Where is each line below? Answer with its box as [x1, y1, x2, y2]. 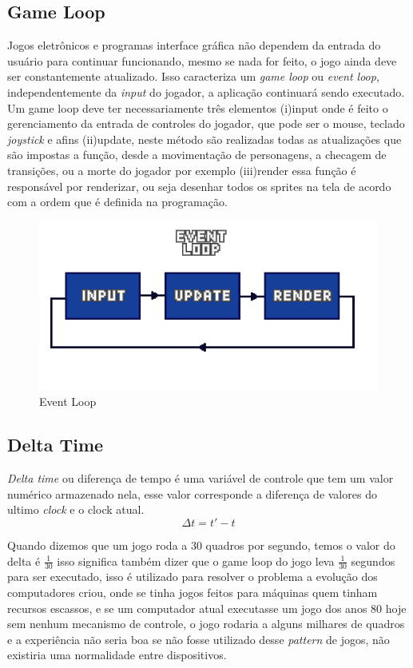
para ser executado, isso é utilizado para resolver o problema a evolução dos [7, 568, 378, 585]
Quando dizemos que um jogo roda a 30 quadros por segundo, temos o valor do [7, 536, 395, 553]
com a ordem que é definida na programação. [7, 193, 228, 210]
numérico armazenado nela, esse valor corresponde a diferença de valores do [7, 485, 377, 502]
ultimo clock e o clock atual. [7, 501, 145, 518]
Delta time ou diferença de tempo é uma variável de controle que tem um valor [7, 470, 394, 487]
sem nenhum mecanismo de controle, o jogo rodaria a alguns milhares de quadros [7, 615, 405, 632]
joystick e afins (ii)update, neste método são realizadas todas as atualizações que [7, 130, 402, 147]
